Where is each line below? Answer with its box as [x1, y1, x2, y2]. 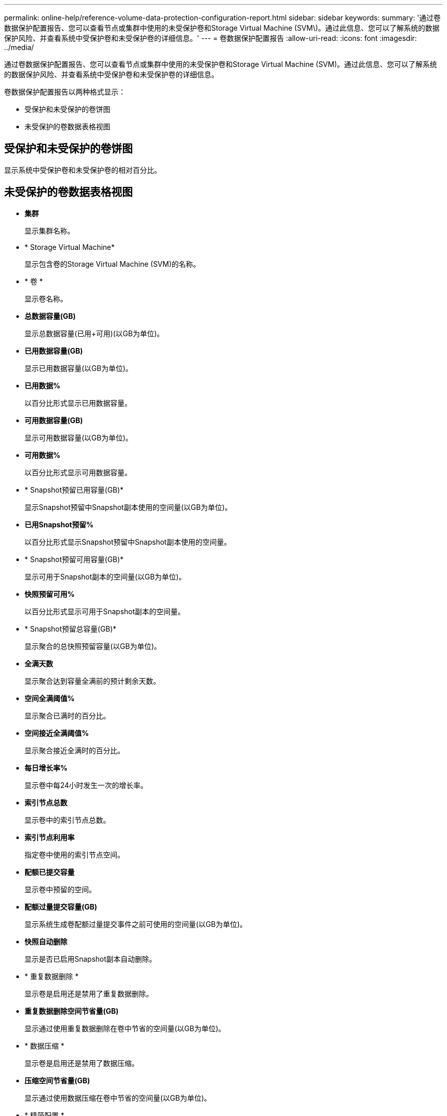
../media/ [4, 43, 34, 52]
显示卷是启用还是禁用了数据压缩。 [24, 1058, 139, 1067]
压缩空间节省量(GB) [24, 1076, 90, 1085]
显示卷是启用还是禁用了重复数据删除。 [24, 989, 153, 998]
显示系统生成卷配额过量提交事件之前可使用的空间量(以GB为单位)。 [24, 919, 247, 928]
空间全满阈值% [24, 693, 75, 703]
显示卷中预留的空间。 [24, 885, 96, 894]
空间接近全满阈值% [24, 728, 89, 737]
